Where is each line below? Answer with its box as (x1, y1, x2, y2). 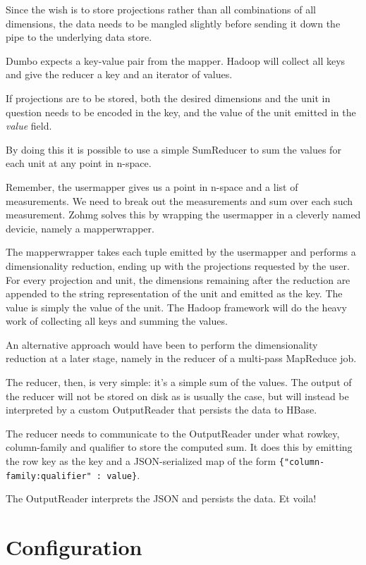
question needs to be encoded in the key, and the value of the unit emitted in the (6, 104, 356, 119)
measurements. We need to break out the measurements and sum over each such (6, 193, 353, 208)
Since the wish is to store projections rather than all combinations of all (6, 2, 316, 16)
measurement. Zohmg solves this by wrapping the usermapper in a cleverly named (6, 207, 361, 222)
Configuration (6, 533, 142, 561)
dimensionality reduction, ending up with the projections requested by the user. (6, 258, 350, 273)
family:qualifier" (6, 471, 92, 481)
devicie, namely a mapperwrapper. (6, 221, 154, 235)
